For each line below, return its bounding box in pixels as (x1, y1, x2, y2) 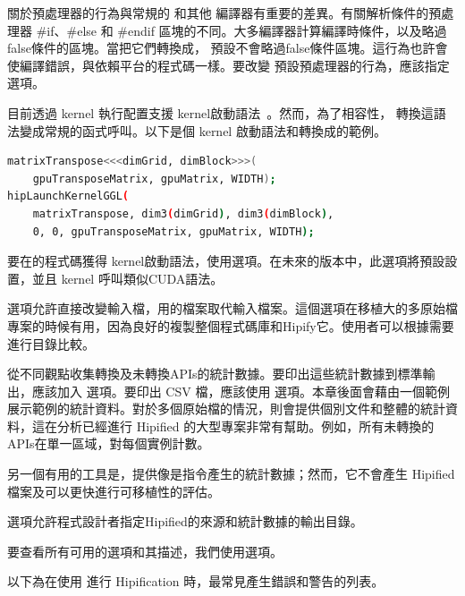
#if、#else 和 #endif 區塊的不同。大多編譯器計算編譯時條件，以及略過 (36, 21, 447, 39)
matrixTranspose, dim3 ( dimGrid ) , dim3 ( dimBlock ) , (32, 207, 334, 220)
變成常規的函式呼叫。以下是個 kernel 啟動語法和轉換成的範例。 (19, 121, 386, 140)
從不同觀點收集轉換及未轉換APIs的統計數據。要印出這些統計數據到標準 (7, 364, 423, 383)
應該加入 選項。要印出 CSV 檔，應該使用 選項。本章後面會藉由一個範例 (31, 381, 451, 400)
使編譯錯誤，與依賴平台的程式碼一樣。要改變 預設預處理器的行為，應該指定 (7, 55, 450, 74)
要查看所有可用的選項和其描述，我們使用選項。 (7, 541, 283, 560)
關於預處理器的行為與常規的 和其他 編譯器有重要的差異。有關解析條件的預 (7, 4, 442, 21)
